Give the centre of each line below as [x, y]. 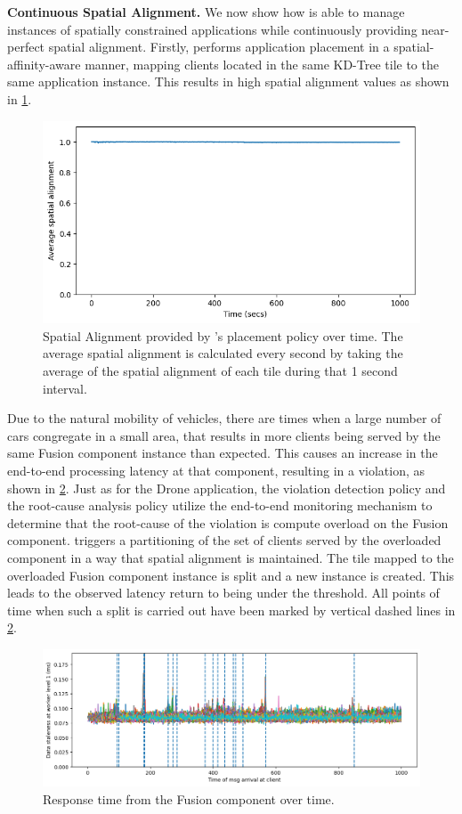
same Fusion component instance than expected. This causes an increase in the [223, 453]
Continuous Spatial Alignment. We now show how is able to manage [206, 12]
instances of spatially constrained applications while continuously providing [212, 29]
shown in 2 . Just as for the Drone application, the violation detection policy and [227, 488]
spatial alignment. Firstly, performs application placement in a [219, 47]
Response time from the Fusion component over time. [189, 799]
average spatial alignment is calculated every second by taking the [223, 353]
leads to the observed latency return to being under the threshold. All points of [223, 593]
